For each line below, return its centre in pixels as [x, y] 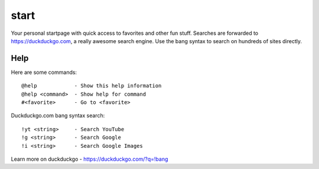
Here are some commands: [44, 72]
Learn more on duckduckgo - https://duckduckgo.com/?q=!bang [89, 159]
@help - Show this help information [92, 86]
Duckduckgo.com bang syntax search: [58, 116]
